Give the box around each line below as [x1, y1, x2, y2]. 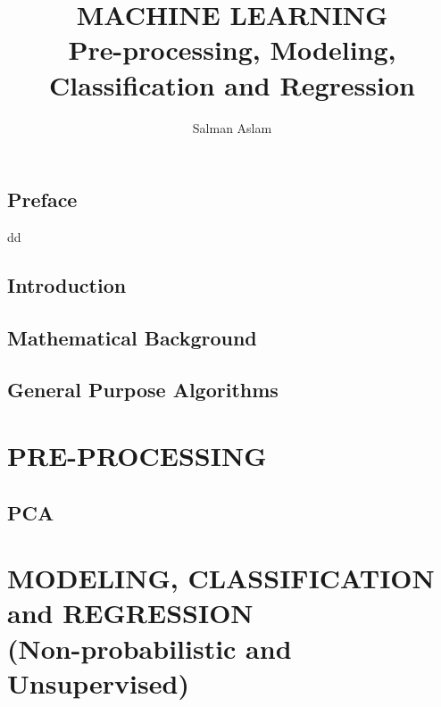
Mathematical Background [7, 323, 257, 351]
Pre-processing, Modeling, [68, 31, 396, 68]
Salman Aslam [192, 118, 272, 137]
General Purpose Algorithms [7, 376, 279, 403]
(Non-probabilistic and [7, 629, 292, 666]
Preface [7, 186, 78, 213]
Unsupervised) [7, 664, 189, 701]
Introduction [7, 270, 127, 298]
